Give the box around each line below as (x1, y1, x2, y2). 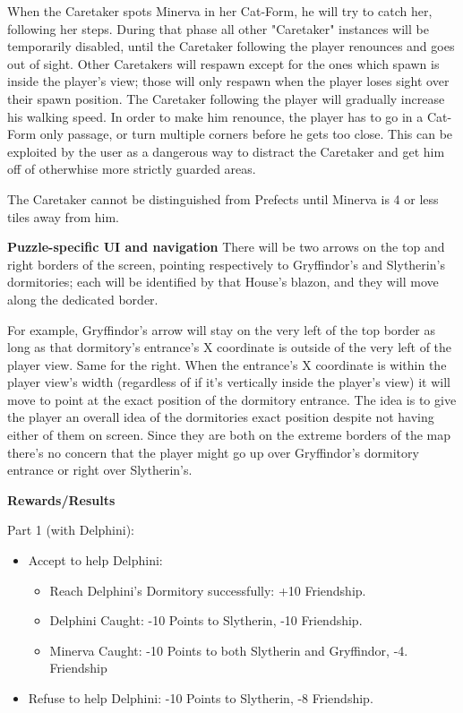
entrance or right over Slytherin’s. (7, 460, 193, 479)
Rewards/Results (7, 490, 116, 509)
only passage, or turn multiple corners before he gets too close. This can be (39, 125, 453, 143)
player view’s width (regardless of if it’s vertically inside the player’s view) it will (7, 373, 450, 391)
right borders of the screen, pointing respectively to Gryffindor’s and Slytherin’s (7, 254, 445, 273)
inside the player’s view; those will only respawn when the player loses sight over (7, 72, 450, 90)
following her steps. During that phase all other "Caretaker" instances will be (7, 19, 429, 38)
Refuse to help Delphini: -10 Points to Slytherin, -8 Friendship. (28, 689, 373, 707)
